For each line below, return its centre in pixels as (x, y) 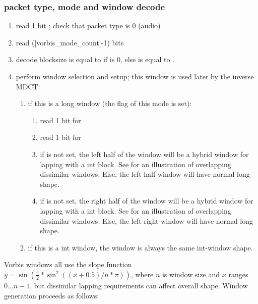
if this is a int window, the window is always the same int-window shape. (140, 247)
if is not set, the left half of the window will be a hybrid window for (144, 154)
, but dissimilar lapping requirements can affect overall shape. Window (139, 285)
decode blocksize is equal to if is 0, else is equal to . (95, 59)
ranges (238, 274)
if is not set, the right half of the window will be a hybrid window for (147, 201)
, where (142, 274)
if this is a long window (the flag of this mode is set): (110, 103)
